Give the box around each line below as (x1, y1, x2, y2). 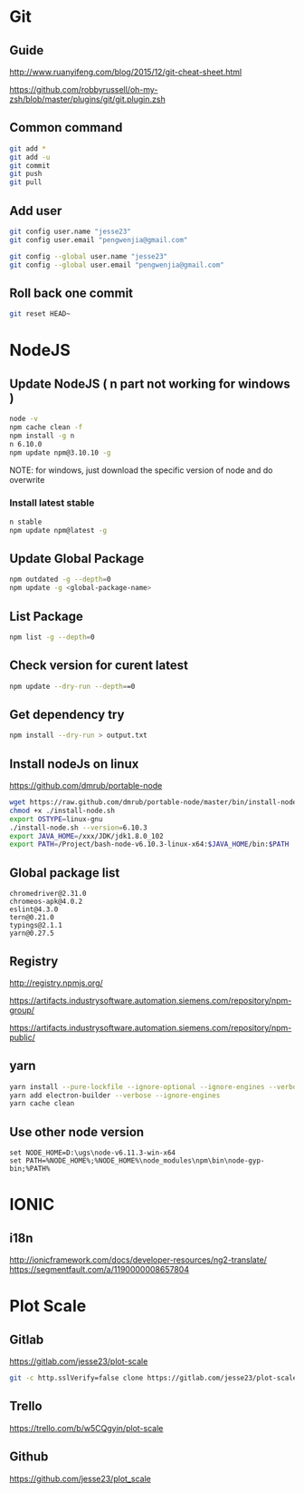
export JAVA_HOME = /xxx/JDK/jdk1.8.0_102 (9, 831, 165, 840)
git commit (9, 161, 51, 170)
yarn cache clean (9, 1099, 75, 1108)
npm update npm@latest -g (9, 525, 107, 535)
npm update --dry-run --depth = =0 (9, 682, 136, 691)
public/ (9, 1032, 36, 1043)
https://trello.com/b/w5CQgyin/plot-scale (9, 1422, 164, 1433)
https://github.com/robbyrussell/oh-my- (9, 84, 158, 94)
